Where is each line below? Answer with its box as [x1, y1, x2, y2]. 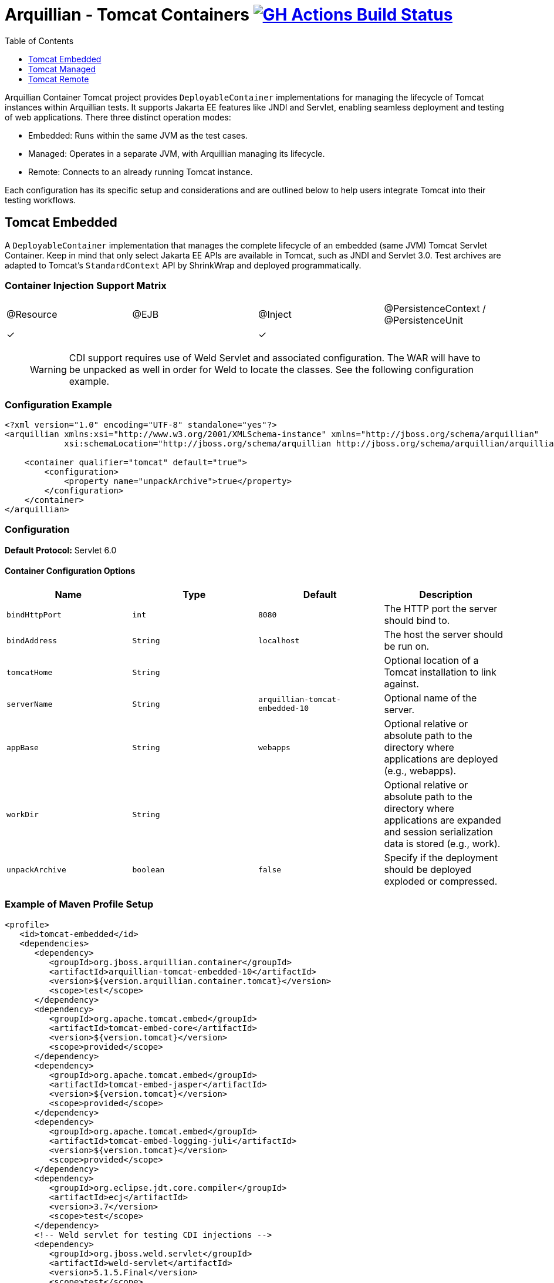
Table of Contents [5, 35, 74, 46]
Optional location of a [384, 654, 479, 667]
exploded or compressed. [384, 875, 498, 888]
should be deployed [384, 864, 472, 876]
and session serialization [384, 826, 493, 838]
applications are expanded [384, 814, 501, 827]
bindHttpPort [6, 610, 62, 619]
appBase [6, 743, 39, 752]
